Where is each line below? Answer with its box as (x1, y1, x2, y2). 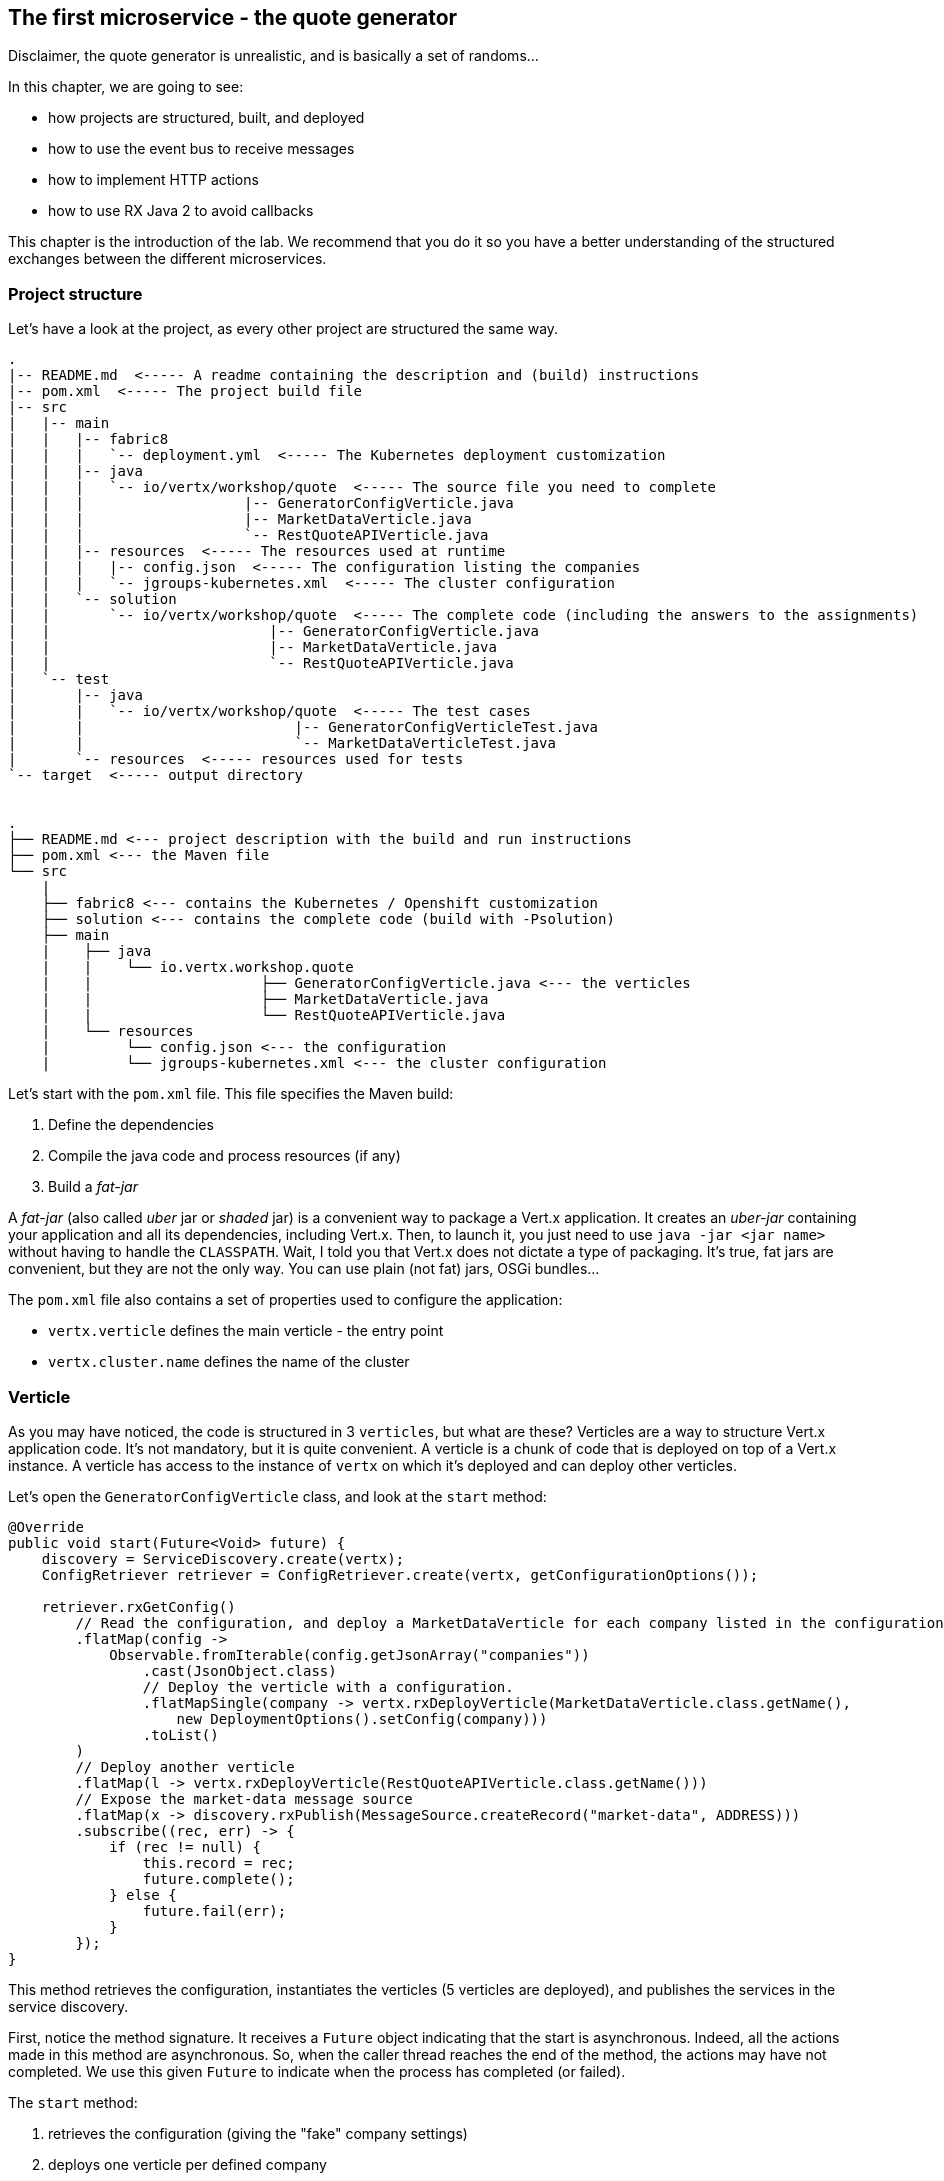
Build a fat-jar (48, 1178, 138, 1196)
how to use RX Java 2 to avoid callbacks (48, 202, 314, 220)
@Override (8, 1518, 84, 1535)
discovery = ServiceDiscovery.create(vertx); (41, 1550, 405, 1567)
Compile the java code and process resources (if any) (48, 1147, 401, 1165)
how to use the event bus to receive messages (48, 140, 355, 158)
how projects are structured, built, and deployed (48, 109, 365, 127)
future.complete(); (142, 1870, 295, 1887)
